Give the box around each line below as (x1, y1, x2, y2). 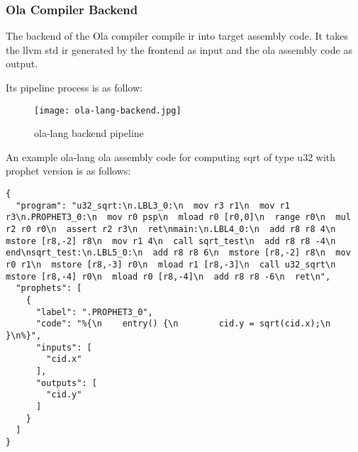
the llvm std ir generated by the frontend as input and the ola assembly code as (6, 42, 352, 57)
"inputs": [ (35, 342, 92, 353)
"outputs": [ (35, 377, 97, 388)
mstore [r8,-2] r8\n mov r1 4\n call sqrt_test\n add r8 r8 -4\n (6, 236, 336, 246)
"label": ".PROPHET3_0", (35, 307, 153, 317)
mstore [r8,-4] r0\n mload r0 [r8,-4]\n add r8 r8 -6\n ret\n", (6, 271, 331, 282)
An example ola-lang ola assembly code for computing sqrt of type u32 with (6, 149, 336, 164)
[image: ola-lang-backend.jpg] (34, 105, 181, 116)
